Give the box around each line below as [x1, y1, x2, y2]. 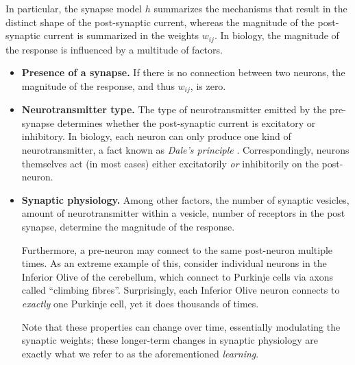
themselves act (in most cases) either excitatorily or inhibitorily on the [21, 156, 319, 170]
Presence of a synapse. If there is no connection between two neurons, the [21, 65, 345, 80]
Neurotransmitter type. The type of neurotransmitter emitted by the [21, 102, 327, 117]
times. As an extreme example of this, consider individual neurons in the [21, 256, 327, 270]
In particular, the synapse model [5, 1, 142, 15]
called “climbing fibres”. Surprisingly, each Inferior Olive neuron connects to [21, 283, 340, 297]
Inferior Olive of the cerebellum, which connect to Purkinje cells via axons [21, 269, 334, 283]
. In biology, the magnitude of [214, 28, 339, 43]
